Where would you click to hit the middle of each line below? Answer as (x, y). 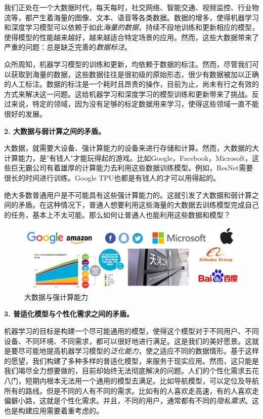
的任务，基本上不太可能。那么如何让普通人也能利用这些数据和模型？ (117, 214)
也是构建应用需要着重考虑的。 (54, 410)
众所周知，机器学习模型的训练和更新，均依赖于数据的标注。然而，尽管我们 (128, 64)
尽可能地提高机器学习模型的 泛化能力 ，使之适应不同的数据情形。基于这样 (138, 351)
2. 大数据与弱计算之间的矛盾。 (55, 131)
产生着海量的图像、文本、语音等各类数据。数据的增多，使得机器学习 (145, 17)
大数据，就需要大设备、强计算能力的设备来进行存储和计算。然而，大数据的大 (131, 148)
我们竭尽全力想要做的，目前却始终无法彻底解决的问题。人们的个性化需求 (124, 371)
